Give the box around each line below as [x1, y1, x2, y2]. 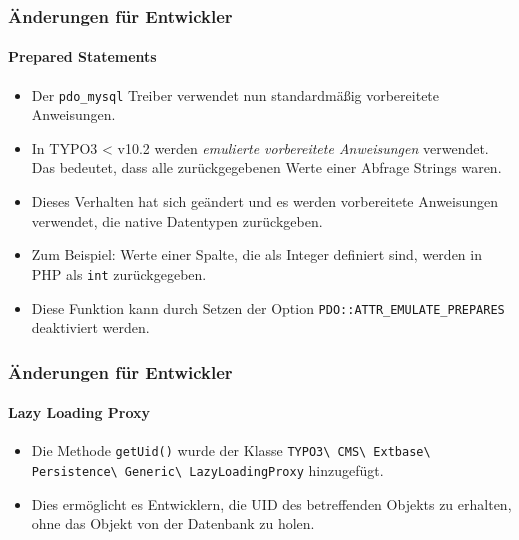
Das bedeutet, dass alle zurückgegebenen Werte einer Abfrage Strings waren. [31, 157, 502, 178]
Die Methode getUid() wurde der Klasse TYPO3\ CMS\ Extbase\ [31, 440, 431, 461]
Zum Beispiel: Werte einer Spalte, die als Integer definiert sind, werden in [31, 244, 482, 265]
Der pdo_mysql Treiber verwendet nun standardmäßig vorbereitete [31, 84, 440, 105]
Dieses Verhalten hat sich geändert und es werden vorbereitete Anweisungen [31, 191, 499, 212]
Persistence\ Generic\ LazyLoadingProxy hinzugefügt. [31, 460, 384, 481]
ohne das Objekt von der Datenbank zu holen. [31, 513, 315, 534]
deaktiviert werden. [31, 317, 150, 338]
